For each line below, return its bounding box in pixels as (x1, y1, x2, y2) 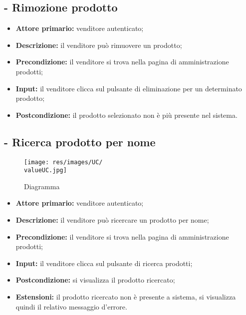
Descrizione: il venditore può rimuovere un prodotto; (15, 39, 182, 50)
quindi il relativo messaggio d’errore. (15, 301, 127, 312)
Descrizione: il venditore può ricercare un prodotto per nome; (15, 215, 209, 225)
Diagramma (24, 181, 60, 191)
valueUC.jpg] (24, 167, 67, 174)
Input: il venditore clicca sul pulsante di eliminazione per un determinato (15, 83, 242, 93)
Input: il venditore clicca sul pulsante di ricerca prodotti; (15, 258, 193, 268)
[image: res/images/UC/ (24, 158, 103, 166)
